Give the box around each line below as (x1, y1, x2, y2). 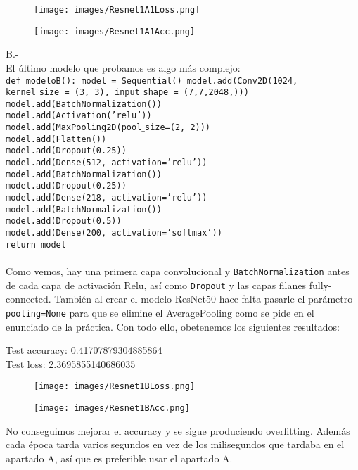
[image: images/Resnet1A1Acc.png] (34, 26, 196, 37)
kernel (6, 87, 36, 98)
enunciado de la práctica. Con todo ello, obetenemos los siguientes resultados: (6, 319, 340, 334)
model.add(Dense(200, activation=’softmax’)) (6, 228, 222, 239)
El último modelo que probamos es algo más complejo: (6, 60, 241, 75)
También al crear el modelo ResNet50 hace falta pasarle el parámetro (54, 291, 353, 306)
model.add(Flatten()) (6, 134, 107, 144)
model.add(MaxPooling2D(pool (6, 122, 142, 133)
